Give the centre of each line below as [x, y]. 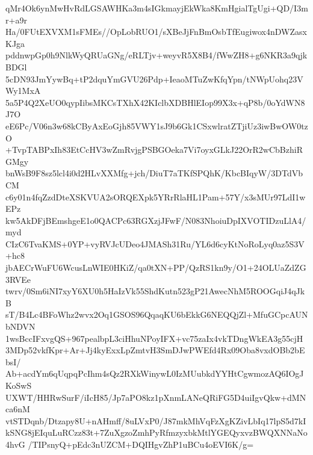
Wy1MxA [23, 91]
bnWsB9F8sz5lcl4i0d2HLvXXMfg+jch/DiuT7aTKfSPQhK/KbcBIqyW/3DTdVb [154, 173]
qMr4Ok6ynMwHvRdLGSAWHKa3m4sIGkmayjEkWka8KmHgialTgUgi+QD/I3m [157, 8]
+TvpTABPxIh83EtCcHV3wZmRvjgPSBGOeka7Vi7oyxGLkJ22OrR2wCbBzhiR [154, 150]
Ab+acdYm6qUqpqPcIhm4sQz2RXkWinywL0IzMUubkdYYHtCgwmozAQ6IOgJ [155, 373]
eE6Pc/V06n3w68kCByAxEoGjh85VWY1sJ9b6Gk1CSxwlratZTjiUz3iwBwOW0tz [157, 125]
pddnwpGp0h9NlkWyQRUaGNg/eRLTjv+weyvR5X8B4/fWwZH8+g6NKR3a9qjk [156, 55]
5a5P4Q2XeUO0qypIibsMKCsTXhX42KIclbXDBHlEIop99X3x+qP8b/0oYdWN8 [155, 102]
